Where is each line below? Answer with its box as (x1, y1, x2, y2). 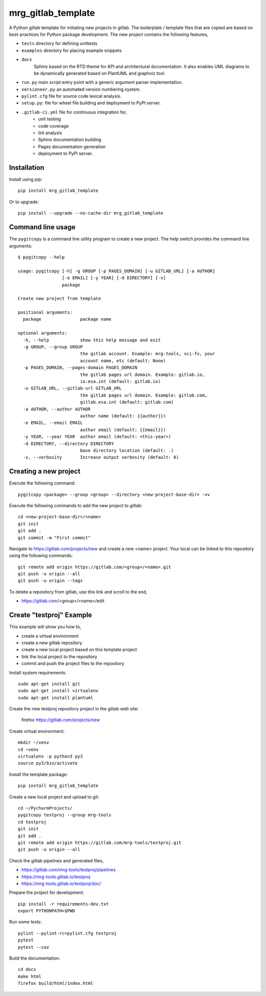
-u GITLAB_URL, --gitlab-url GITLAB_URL (23, 385, 122, 391)
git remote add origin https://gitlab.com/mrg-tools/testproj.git (18, 840, 182, 846)
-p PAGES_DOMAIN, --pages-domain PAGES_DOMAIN (23, 365, 137, 370)
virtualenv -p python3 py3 (18, 754, 83, 759)
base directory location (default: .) (80, 447, 174, 453)
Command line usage (9, 223, 76, 231)
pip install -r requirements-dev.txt (18, 901, 109, 907)
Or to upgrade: (9, 199, 39, 205)
